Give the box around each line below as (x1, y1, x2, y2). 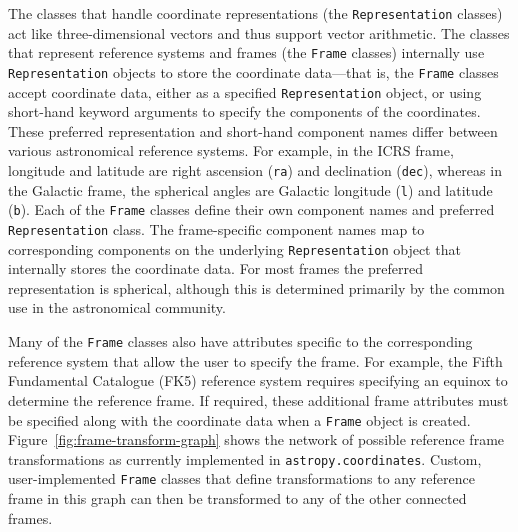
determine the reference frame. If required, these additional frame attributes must (8, 389, 509, 410)
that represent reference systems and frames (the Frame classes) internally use (8, 42, 485, 63)
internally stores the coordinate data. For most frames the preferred (8, 258, 423, 279)
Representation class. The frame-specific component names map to (8, 218, 425, 239)
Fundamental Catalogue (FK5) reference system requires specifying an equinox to (8, 370, 508, 391)
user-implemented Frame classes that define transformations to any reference (8, 468, 475, 489)
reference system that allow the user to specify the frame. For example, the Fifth (8, 350, 503, 371)
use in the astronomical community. (8, 297, 226, 318)
